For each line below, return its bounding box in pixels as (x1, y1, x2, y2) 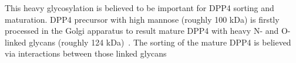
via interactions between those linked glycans (5, 47, 167, 60)
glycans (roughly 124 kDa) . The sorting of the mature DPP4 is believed (29, 36, 291, 48)
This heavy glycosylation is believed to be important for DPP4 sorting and (5, 2, 274, 13)
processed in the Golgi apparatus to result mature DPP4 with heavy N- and (5, 24, 279, 37)
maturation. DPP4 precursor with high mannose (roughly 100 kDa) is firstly (5, 13, 280, 25)
